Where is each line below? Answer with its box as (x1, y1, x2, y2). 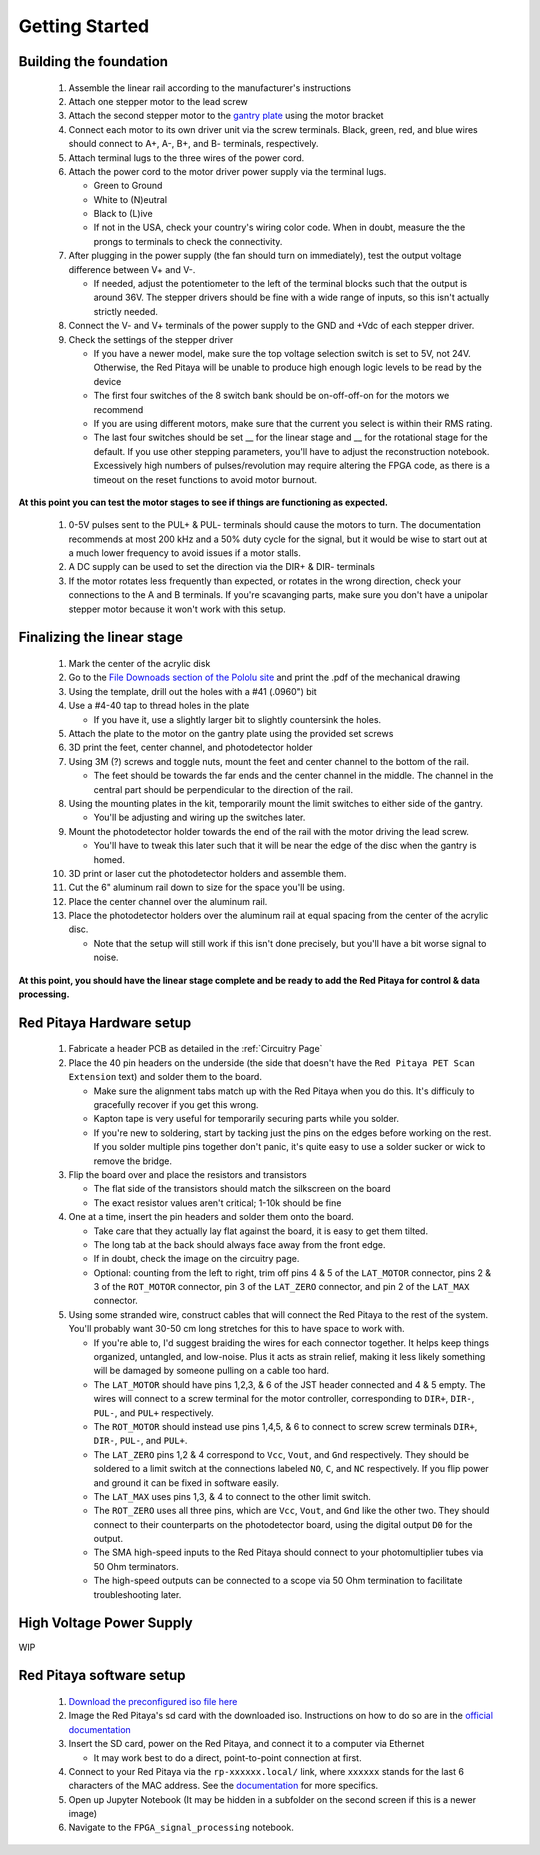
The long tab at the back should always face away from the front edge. (93, 1238, 386, 1250)
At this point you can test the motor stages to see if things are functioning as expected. (18, 496, 389, 508)
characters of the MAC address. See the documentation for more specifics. (68, 1780, 379, 1792)
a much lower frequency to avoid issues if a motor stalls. (68, 547, 302, 559)
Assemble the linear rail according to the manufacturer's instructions (68, 81, 352, 94)
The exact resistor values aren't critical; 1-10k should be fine (93, 1196, 342, 1209)
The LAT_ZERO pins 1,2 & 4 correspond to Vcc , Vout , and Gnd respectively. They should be (93, 1448, 470, 1460)
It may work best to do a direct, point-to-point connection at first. (93, 1751, 362, 1764)
